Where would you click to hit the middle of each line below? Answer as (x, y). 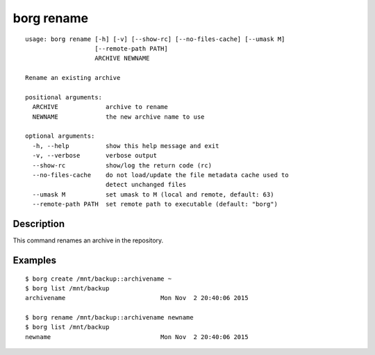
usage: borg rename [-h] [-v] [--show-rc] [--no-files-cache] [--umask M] (155, 39)
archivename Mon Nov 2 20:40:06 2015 (137, 298)
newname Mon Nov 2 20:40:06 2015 (137, 337)
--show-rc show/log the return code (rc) (122, 165)
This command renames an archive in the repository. (88, 240)
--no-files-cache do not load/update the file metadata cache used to (160, 175)
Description (39, 224)
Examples (35, 260)
